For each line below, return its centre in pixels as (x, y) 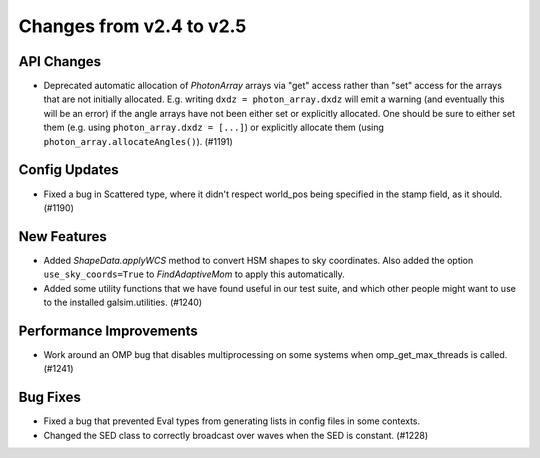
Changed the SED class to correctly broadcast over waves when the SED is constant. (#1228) (236, 435)
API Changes (60, 61)
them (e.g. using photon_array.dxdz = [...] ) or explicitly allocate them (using (214, 127)
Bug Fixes (50, 397)
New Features (62, 236)
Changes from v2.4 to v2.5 (132, 26)
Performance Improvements (108, 330)
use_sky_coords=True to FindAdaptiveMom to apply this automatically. (194, 274)
